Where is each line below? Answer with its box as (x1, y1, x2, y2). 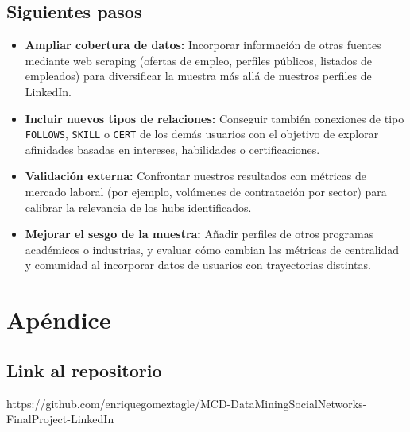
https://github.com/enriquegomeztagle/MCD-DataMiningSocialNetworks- (6, 395, 367, 411)
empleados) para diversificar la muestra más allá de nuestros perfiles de (25, 67, 372, 84)
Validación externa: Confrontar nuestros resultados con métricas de (25, 168, 366, 184)
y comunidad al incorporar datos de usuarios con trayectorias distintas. (25, 256, 371, 273)
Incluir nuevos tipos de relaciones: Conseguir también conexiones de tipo (25, 110, 404, 126)
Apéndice (6, 303, 111, 336)
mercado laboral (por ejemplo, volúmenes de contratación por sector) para (25, 183, 387, 200)
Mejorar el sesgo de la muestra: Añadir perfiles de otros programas (25, 226, 374, 242)
